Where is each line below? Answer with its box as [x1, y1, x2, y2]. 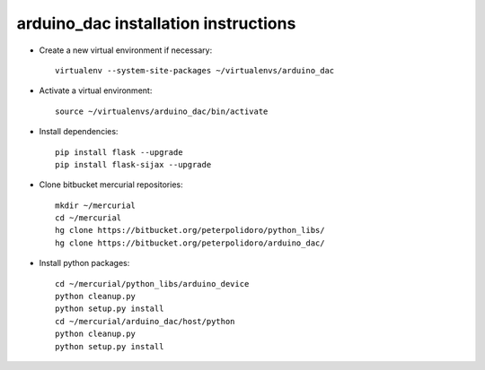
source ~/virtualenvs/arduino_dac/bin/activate [55, 106, 269, 116]
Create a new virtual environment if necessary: [39, 45, 213, 56]
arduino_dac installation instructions [16, 13, 296, 33]
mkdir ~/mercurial [55, 200, 137, 211]
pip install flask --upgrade [55, 147, 183, 157]
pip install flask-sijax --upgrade [55, 159, 212, 169]
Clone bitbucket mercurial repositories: [39, 179, 183, 190]
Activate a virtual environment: [39, 85, 153, 96]
